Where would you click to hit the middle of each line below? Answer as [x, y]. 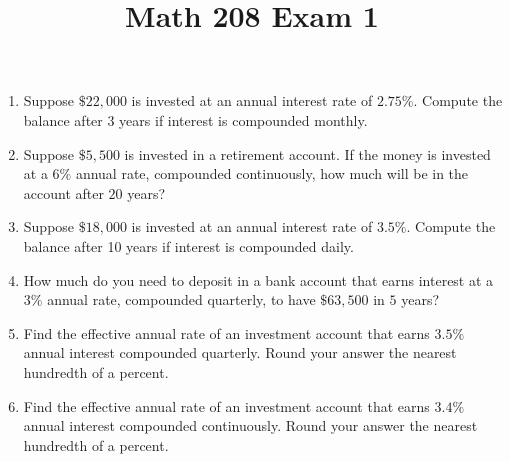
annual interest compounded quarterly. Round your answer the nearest [240, 352]
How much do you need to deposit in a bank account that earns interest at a [258, 279]
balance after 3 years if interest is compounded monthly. [195, 119]
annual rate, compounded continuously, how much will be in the [272, 173]
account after [63, 192]
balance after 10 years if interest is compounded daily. [188, 245]
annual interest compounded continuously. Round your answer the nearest [250, 425]
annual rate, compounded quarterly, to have [181, 299]
